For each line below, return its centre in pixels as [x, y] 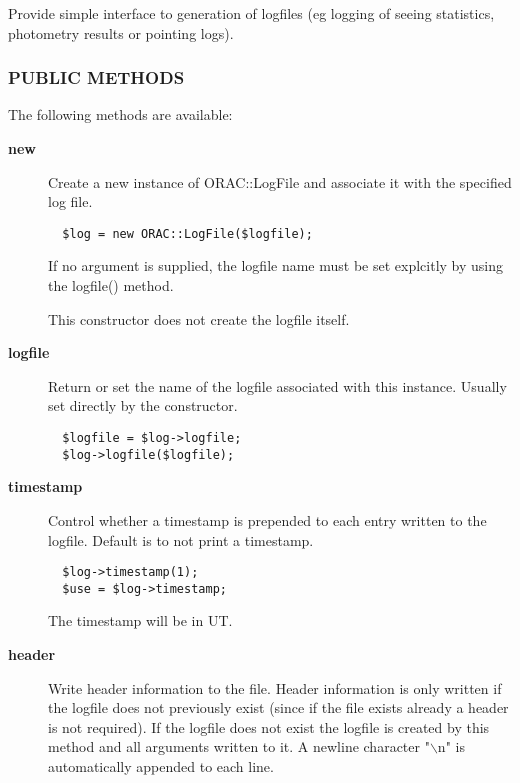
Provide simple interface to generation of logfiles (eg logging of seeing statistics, [251, 13]
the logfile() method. [111, 285]
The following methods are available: [120, 114]
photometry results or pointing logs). [121, 32]
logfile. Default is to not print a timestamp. [181, 539]
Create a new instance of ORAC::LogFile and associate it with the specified [280, 181]
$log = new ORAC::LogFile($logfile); [187, 233]
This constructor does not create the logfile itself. [199, 318]
